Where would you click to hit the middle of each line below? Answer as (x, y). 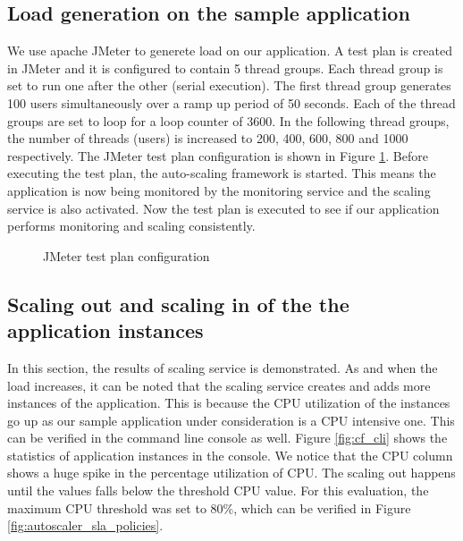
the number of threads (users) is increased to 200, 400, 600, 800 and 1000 (208, 138)
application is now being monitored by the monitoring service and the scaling (219, 190)
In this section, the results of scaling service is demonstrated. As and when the (223, 367)
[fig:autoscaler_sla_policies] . (85, 525)
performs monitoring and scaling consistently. (131, 226)
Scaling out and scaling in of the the (178, 304)
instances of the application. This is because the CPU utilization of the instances (229, 403)
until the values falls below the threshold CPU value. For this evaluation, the (218, 490)
